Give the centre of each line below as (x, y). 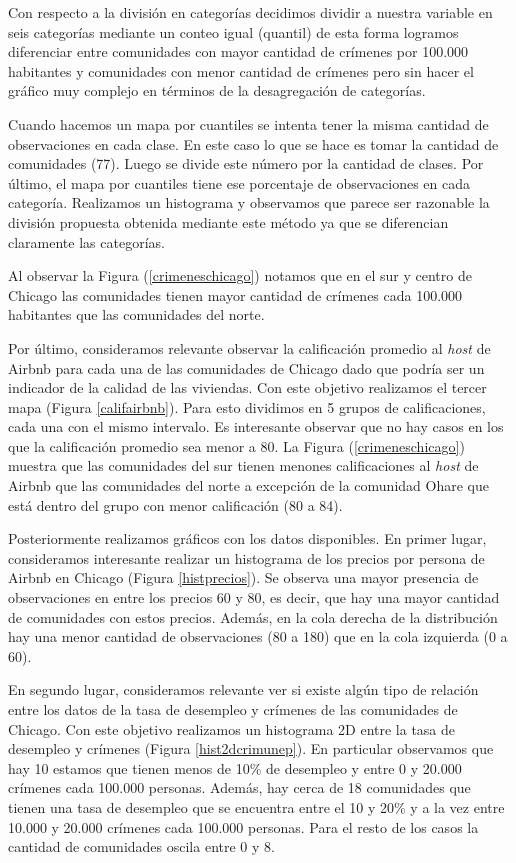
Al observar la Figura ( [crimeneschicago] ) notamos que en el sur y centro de (240, 275)
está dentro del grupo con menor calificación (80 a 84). (175, 504)
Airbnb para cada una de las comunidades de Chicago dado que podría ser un (246, 367)
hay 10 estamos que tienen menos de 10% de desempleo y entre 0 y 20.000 (235, 767)
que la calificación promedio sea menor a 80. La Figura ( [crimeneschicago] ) (236, 445)
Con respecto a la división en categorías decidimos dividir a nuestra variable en (250, 12)
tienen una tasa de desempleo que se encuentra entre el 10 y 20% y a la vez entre (256, 806)
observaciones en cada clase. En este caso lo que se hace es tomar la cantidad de (253, 143)
